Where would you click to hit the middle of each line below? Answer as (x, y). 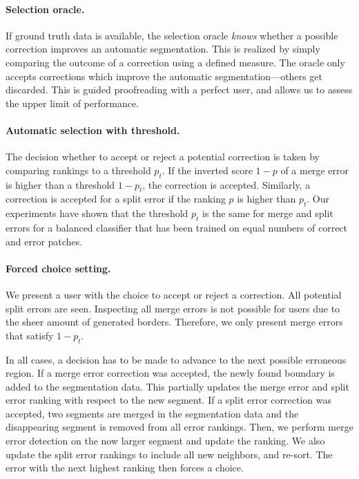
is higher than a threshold (60, 184)
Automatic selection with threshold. (93, 130)
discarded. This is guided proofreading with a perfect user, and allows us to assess (179, 90)
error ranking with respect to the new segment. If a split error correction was (168, 400)
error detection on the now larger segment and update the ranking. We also (165, 441)
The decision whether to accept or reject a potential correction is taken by (163, 157)
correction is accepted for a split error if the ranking (116, 199)
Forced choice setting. (58, 268)
